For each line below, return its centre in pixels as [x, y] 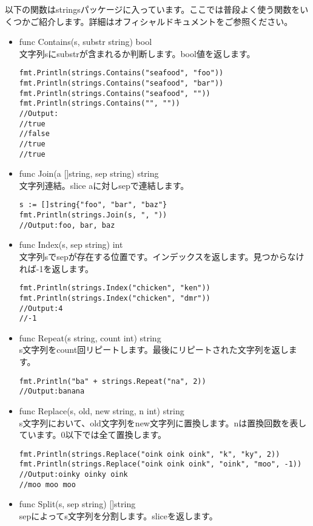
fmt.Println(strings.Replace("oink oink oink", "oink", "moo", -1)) [160, 464]
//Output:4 [41, 308]
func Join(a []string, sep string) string [89, 173]
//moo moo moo [47, 484]
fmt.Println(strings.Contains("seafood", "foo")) [121, 73]
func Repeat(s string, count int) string [90, 337]
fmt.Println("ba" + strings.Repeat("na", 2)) [113, 381]
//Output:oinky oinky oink [73, 475]
